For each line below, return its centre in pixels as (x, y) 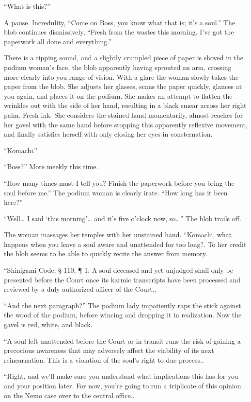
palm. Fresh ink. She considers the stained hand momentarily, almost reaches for (124, 114)
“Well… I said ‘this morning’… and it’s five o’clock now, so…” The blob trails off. (123, 218)
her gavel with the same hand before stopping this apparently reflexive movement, (126, 124)
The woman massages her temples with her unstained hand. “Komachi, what (118, 235)
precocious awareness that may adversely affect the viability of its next (109, 350)
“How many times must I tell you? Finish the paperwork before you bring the (119, 183)
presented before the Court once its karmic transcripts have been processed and (122, 279)
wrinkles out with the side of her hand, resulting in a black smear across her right (125, 105)
